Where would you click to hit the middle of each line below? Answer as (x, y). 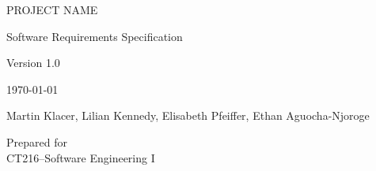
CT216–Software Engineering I (81, 157)
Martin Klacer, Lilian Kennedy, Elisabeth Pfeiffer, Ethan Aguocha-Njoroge (188, 115)
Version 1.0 (33, 63)
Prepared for (37, 141)
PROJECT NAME (52, 9)
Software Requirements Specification (95, 36)
